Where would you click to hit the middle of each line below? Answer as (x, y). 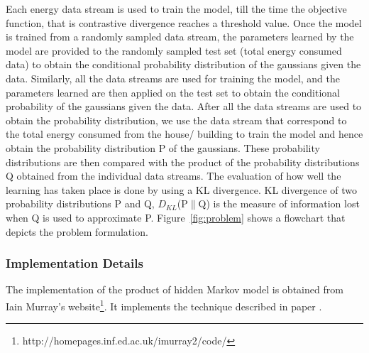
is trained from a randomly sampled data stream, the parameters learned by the (180, 37)
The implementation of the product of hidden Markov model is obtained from (175, 289)
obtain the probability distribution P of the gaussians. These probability (163, 147)
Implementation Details (75, 263)
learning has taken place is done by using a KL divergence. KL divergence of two (181, 189)
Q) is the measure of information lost (279, 203)
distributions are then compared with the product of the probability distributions (183, 162)
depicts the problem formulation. (77, 231)
